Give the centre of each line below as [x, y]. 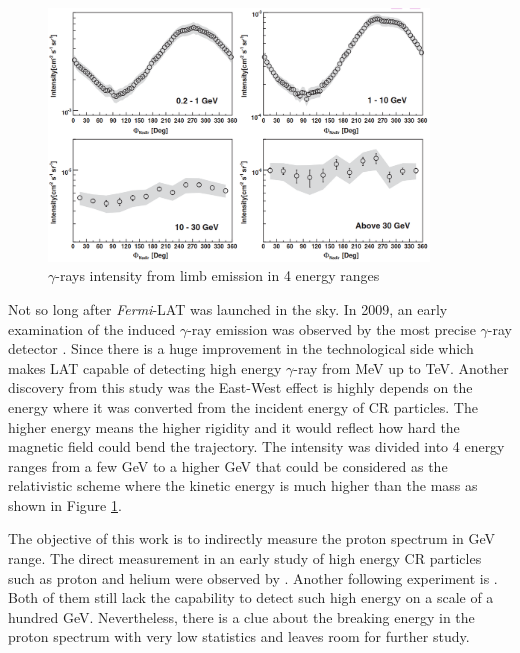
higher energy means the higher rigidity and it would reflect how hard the [234, 426]
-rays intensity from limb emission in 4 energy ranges [217, 275]
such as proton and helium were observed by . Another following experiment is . [253, 577]
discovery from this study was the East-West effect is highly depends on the [240, 387]
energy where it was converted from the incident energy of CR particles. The [243, 406]
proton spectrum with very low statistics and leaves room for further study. [239, 636]
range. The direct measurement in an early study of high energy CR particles [245, 558]
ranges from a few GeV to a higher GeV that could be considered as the [228, 465]
